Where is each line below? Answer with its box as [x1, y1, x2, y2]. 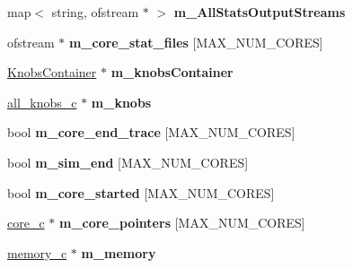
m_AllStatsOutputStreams [173, 3, 346, 21]
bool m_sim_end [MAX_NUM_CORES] [7, 152, 249, 171]
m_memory [81, 243, 156, 262]
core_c [7, 213, 45, 232]
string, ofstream [51, 3, 139, 21]
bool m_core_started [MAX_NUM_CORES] [7, 183, 275, 202]
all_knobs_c [7, 92, 77, 111]
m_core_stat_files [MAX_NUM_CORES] [68, 32, 323, 51]
